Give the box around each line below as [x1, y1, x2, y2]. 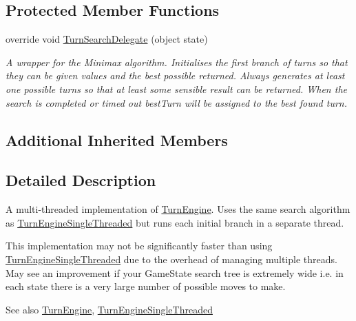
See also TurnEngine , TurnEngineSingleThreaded [6, 302, 213, 316]
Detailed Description [6, 169, 156, 191]
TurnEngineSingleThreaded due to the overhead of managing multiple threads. [6, 251, 337, 266]
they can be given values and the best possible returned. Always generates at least [6, 68, 345, 83]
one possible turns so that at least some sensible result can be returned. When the [6, 81, 347, 96]
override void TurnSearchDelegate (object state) [6, 32, 208, 46]
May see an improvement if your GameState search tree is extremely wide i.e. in [6, 265, 344, 280]
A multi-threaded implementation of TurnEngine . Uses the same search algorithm [6, 202, 350, 216]
